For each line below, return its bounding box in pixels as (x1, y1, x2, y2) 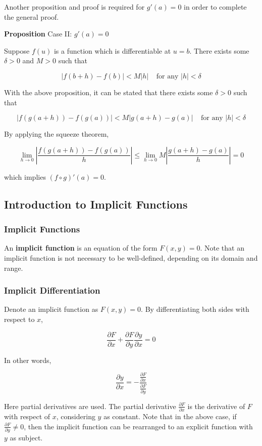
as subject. (10, 432, 43, 442)
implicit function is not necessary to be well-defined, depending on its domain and (4, 252, 258, 263)
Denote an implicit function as (4, 304, 98, 314)
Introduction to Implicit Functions (4, 196, 188, 212)
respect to (4, 313, 35, 324)
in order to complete (184, 2, 247, 12)
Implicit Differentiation (4, 284, 100, 297)
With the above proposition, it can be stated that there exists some (4, 87, 213, 97)
